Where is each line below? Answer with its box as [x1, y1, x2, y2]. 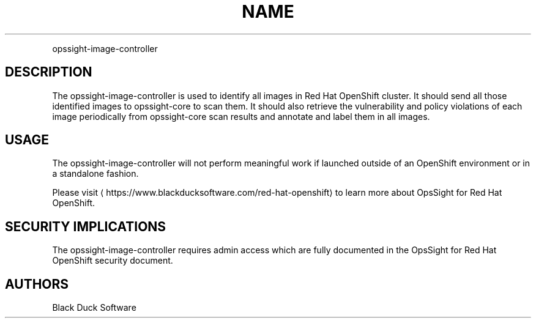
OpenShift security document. [52, 255, 173, 266]
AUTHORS [5, 276, 69, 292]
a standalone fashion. [52, 168, 139, 179]
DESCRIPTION [5, 64, 92, 80]
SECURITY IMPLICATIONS [5, 218, 166, 234]
